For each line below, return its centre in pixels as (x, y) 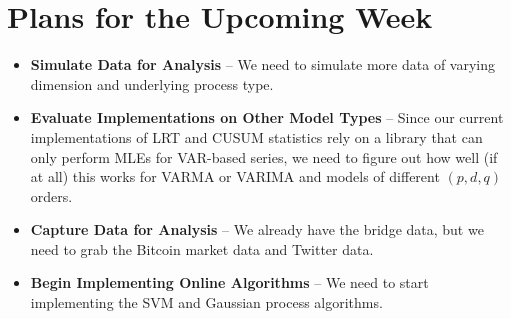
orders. (51, 195)
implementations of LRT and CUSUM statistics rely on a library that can (256, 136)
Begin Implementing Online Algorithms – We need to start (229, 282)
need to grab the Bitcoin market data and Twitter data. (202, 248)
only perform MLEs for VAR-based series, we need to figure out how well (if (264, 156)
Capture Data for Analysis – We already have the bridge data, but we (257, 229)
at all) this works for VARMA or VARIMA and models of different (235, 176)
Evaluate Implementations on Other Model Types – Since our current (267, 117)
